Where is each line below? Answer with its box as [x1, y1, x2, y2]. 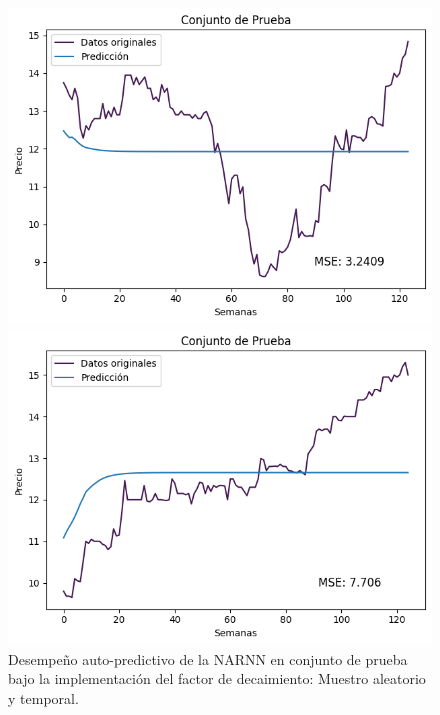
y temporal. [8, 688, 79, 708]
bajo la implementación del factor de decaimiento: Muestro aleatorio [8, 668, 426, 689]
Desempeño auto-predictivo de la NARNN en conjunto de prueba [8, 648, 408, 669]
